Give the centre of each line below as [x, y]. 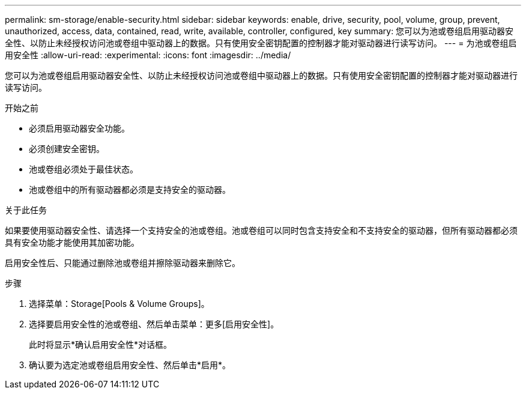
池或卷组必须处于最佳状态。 [83, 169]
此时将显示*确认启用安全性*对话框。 [101, 344]
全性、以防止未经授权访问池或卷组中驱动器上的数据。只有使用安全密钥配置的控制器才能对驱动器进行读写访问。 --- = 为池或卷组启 [261, 43]
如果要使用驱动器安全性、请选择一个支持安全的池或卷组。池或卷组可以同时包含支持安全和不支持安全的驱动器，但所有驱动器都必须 [261, 230]
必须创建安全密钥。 [67, 149]
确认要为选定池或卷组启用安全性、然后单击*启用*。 [130, 365]
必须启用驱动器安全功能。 [79, 128]
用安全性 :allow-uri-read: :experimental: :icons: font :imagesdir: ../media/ [148, 55]
